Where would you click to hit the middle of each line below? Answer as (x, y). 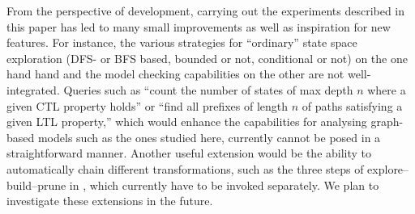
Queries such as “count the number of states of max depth (208, 89)
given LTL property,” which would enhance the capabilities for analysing (187, 122)
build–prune (36, 185)
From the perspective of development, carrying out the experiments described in (206, 10)
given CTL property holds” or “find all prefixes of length (148, 105)
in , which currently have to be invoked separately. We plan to (224, 185)
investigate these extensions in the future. (110, 201)
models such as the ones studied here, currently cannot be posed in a (209, 137)
